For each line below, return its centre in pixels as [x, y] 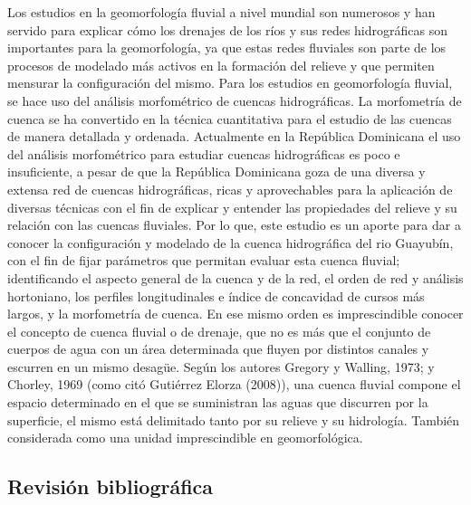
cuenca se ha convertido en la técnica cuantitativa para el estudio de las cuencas [230, 118]
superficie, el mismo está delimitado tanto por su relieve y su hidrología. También [234, 419]
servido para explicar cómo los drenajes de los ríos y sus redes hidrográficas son [227, 29]
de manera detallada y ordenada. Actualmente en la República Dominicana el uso [234, 136]
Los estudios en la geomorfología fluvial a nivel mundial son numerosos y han [221, 12]
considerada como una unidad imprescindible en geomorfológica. [185, 438]
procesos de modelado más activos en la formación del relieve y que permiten [221, 65]
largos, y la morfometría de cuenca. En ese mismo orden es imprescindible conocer [235, 314]
